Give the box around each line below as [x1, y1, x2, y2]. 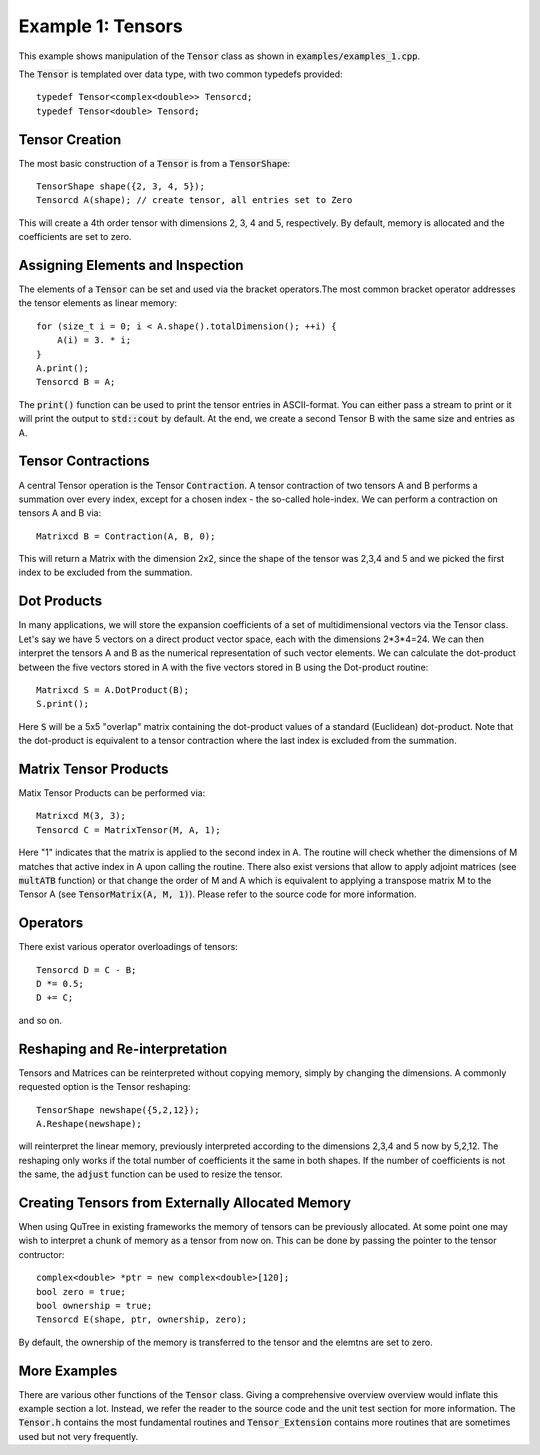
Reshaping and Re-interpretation [18, 1040, 228, 1057]
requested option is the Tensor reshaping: [18, 1081, 191, 1093]
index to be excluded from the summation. [18, 566, 193, 579]
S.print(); [36, 698, 90, 710]
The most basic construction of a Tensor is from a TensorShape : [18, 157, 290, 169]
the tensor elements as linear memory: [18, 297, 178, 309]
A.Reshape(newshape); [36, 1118, 142, 1129]
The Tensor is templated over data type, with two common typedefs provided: [18, 68, 344, 80]
